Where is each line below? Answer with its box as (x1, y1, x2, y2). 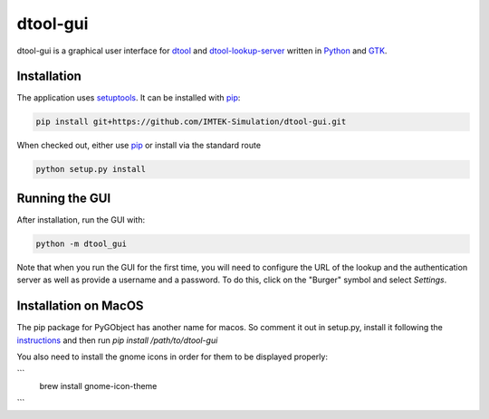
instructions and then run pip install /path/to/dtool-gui (16, 335, 218, 346)
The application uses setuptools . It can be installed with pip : (16, 92, 241, 103)
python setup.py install (35, 164, 147, 175)
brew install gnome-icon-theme (39, 380, 158, 391)
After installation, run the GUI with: (16, 214, 146, 225)
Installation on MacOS (16, 299, 144, 314)
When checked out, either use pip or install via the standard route (16, 140, 262, 151)
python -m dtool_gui (35, 238, 127, 249)
